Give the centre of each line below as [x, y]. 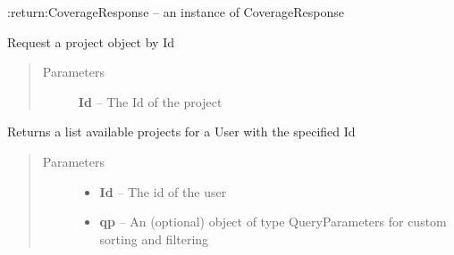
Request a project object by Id [91, 41]
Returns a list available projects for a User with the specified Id [181, 132]
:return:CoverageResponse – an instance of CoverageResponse [176, 12]
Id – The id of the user [163, 191]
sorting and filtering [154, 239]
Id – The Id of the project [150, 101]
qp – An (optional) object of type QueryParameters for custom [273, 222]
